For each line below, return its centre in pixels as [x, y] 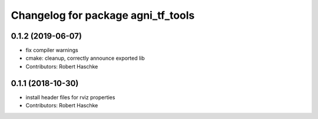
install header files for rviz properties [70, 97]
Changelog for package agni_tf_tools [103, 15]
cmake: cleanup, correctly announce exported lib [85, 58]
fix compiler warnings [52, 50]
